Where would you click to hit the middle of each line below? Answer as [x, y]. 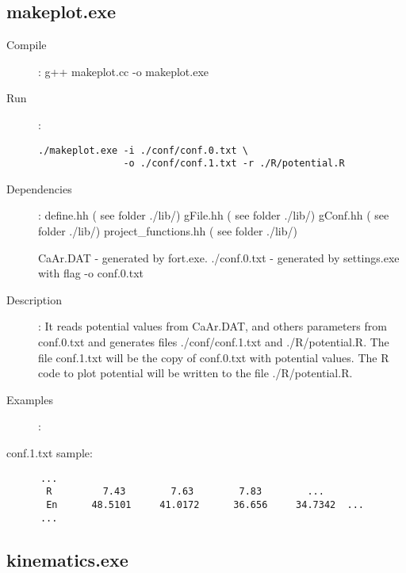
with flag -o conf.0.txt [91, 273]
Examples [30, 399]
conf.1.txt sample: [50, 453]
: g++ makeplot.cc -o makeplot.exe [124, 71]
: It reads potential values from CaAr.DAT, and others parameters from [213, 326]
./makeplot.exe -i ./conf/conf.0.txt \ [143, 150]
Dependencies [39, 188]
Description [34, 299]
